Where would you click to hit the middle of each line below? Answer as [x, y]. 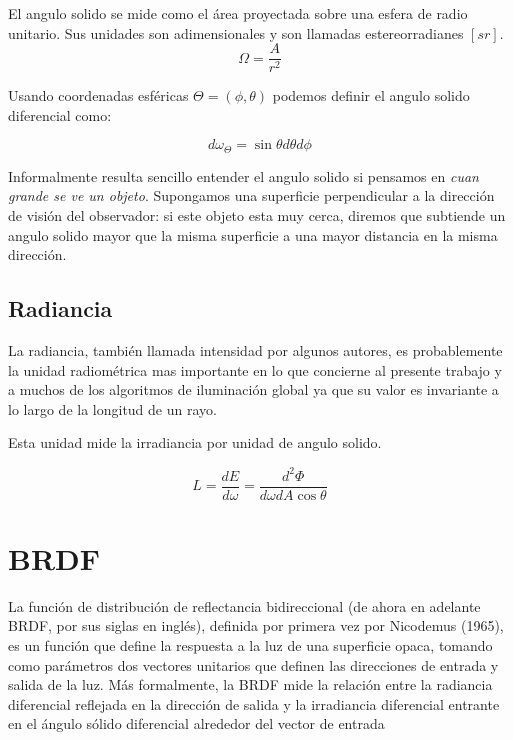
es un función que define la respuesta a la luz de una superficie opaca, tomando [250, 644]
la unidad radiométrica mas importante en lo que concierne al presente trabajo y [255, 369]
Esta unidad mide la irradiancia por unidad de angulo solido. [195, 442]
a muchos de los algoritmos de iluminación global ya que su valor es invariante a [253, 389]
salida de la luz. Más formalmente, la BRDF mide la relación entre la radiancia [250, 684]
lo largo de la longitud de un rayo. [112, 408]
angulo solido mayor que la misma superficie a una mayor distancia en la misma [253, 234]
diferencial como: [60, 114]
